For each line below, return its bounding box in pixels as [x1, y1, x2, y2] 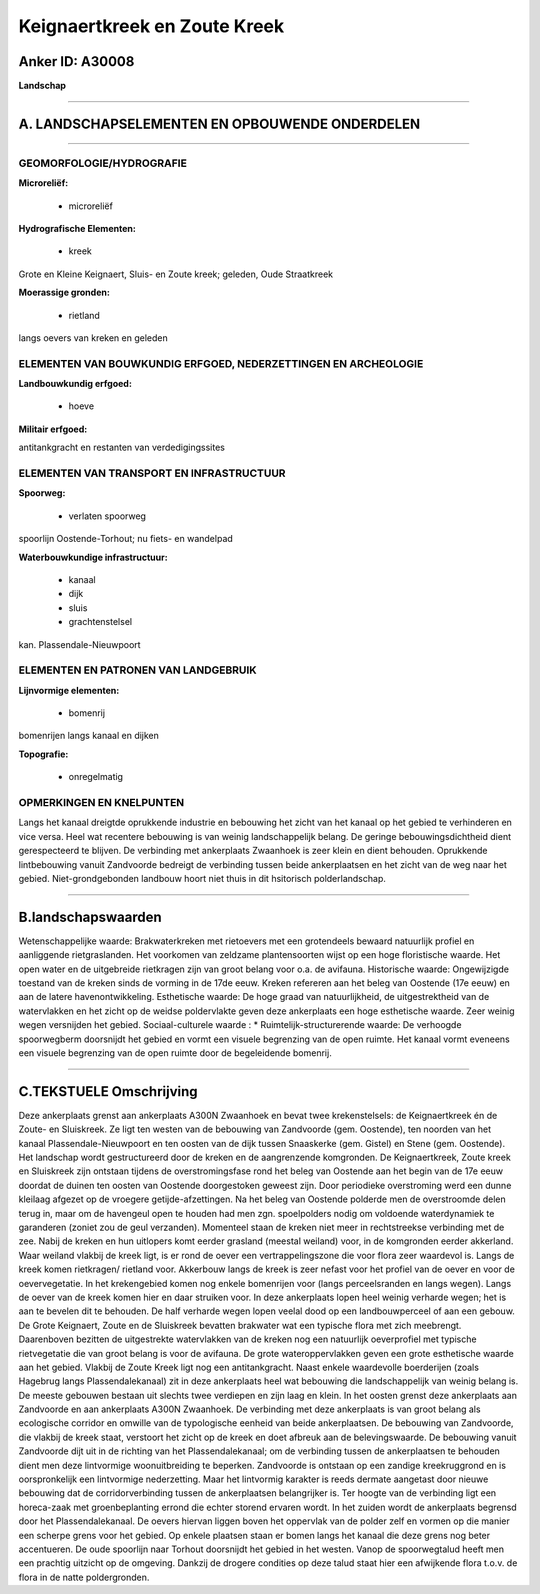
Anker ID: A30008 [18, 53, 135, 70]
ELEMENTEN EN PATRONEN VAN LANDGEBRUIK [18, 663, 257, 677]
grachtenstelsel [68, 616, 133, 628]
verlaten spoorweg [68, 510, 147, 522]
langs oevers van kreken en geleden [18, 331, 169, 344]
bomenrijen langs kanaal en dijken [18, 730, 160, 742]
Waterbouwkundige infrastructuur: [18, 551, 169, 563]
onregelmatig [68, 771, 124, 783]
